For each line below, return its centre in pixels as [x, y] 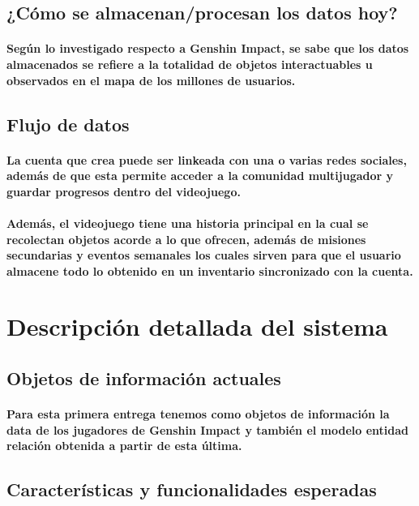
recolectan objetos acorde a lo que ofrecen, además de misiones [186, 239]
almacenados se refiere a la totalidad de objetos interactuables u [190, 64]
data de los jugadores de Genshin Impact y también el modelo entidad [208, 429]
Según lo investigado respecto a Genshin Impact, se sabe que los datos [208, 48]
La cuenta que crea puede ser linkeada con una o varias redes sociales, [207, 159]
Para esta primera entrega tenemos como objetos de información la [198, 414]
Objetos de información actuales [144, 378]
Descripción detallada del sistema [197, 326]
